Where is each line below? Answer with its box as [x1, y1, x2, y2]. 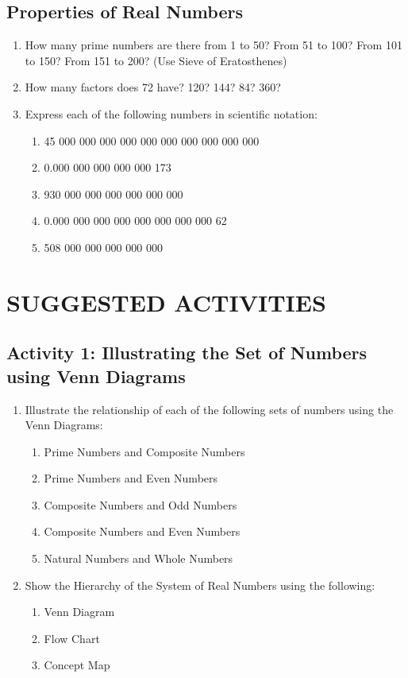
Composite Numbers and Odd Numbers [44, 496, 237, 513]
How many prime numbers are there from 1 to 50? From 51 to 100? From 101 [25, 37, 402, 53]
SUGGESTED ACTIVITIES [6, 285, 326, 318]
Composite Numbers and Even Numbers [44, 523, 241, 540]
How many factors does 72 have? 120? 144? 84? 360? [25, 79, 281, 95]
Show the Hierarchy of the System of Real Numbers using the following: [25, 576, 375, 593]
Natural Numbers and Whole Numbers [44, 550, 233, 567]
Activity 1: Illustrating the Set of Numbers [6, 340, 368, 365]
